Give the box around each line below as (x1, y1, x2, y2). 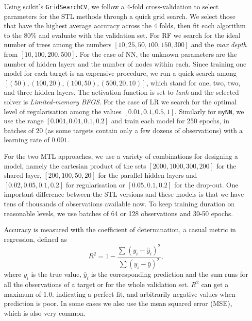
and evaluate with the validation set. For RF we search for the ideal (38, 30, 240, 40)
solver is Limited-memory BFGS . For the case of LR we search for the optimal (4, 97, 237, 106)
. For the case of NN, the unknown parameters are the (75, 49, 237, 59)
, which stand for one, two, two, (146, 77, 240, 87)
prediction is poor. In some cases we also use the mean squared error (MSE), (4, 298, 232, 308)
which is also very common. (4, 307, 86, 318)
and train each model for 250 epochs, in (111, 116, 229, 126)
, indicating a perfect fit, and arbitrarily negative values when (52, 288, 235, 299)
